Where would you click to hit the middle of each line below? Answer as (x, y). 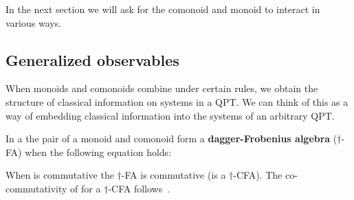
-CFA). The (258, 175)
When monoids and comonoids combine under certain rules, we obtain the (162, 88)
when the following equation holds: (98, 152)
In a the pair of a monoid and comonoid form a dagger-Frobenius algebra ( (172, 138)
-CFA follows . (139, 188)
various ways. (34, 22)
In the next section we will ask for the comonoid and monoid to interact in (163, 9)
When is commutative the (60, 175)
